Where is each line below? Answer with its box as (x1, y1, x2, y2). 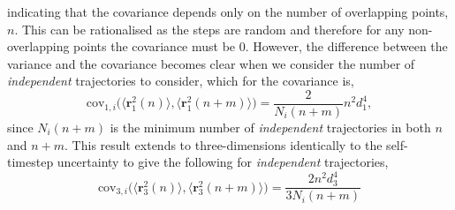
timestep (7, 153, 54, 171)
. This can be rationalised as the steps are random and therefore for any (14, 19, 405, 38)
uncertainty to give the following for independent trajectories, (57, 153, 389, 171)
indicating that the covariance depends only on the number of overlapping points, (7, 3, 449, 20)
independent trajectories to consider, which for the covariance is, (7, 71, 354, 90)
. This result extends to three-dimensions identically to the (64, 135, 383, 154)
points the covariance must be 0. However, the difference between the (73, 37, 448, 56)
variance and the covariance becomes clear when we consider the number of (7, 54, 415, 72)
